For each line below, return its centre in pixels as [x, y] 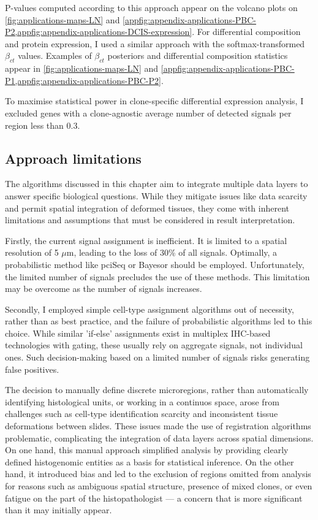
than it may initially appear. [59, 510]
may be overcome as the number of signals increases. [104, 289]
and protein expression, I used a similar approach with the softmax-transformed [155, 43]
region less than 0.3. [43, 125]
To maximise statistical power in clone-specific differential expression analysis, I [154, 101]
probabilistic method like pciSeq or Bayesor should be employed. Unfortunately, [155, 264]
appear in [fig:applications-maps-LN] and [82, 68]
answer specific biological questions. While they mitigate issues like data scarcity [156, 195]
